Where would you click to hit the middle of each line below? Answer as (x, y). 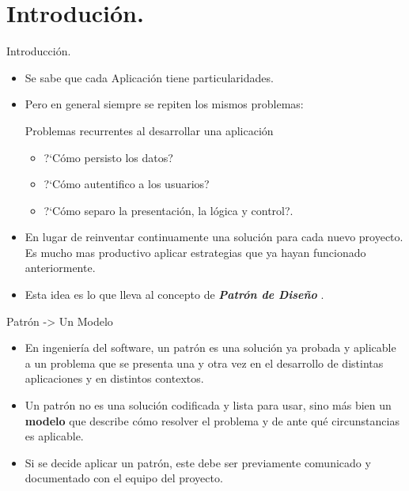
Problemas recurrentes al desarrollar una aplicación (149, 130)
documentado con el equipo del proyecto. (124, 478)
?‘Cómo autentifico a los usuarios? (127, 184)
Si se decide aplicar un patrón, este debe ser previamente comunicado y (198, 462)
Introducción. (39, 51)
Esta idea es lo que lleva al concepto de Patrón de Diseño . (174, 295)
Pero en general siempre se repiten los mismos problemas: (164, 104)
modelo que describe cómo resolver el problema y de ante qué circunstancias (212, 420)
